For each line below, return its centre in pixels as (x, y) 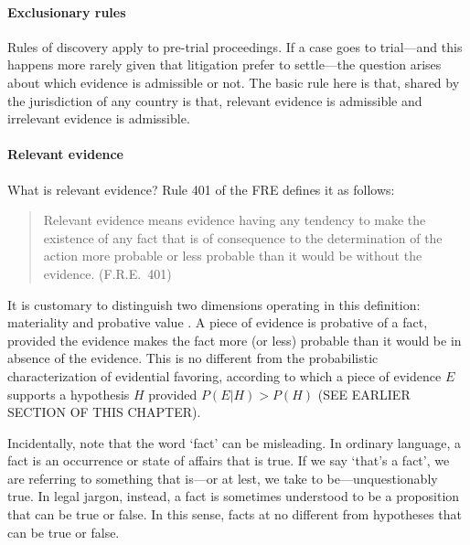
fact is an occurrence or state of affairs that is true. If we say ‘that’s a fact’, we (229, 460)
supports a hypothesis (69, 394)
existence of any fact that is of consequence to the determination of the (243, 237)
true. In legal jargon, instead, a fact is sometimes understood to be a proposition (234, 496)
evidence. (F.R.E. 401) (107, 273)
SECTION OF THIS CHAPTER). (104, 412)
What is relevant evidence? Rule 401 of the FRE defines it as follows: (201, 189)
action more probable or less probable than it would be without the (233, 256)
